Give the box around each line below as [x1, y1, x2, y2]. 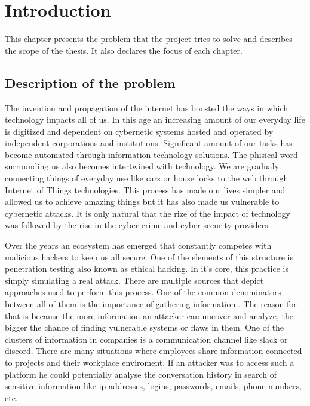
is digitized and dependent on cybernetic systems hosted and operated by [5, 125, 274, 137]
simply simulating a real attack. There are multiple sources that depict [5, 274, 264, 286]
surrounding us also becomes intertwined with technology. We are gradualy [5, 160, 280, 172]
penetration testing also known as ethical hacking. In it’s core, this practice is [5, 262, 289, 275]
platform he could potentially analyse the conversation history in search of [5, 368, 277, 380]
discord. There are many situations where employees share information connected [5, 344, 302, 357]
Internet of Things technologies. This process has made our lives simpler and [5, 183, 286, 196]
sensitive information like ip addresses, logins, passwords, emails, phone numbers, [5, 380, 302, 392]
